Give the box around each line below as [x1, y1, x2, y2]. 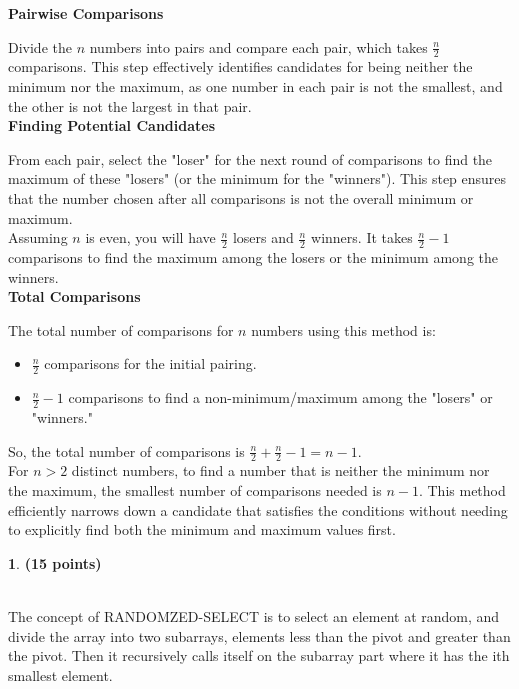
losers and [232, 227, 294, 248]
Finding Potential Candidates [8, 115, 216, 136]
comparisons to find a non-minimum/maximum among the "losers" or [68, 387, 493, 408]
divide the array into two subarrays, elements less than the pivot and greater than [8, 625, 511, 646]
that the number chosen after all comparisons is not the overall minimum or [8, 187, 474, 208]
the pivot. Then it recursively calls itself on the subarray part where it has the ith [8, 645, 510, 666]
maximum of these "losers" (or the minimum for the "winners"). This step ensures [8, 168, 507, 189]
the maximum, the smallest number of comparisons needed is [8, 480, 382, 501]
